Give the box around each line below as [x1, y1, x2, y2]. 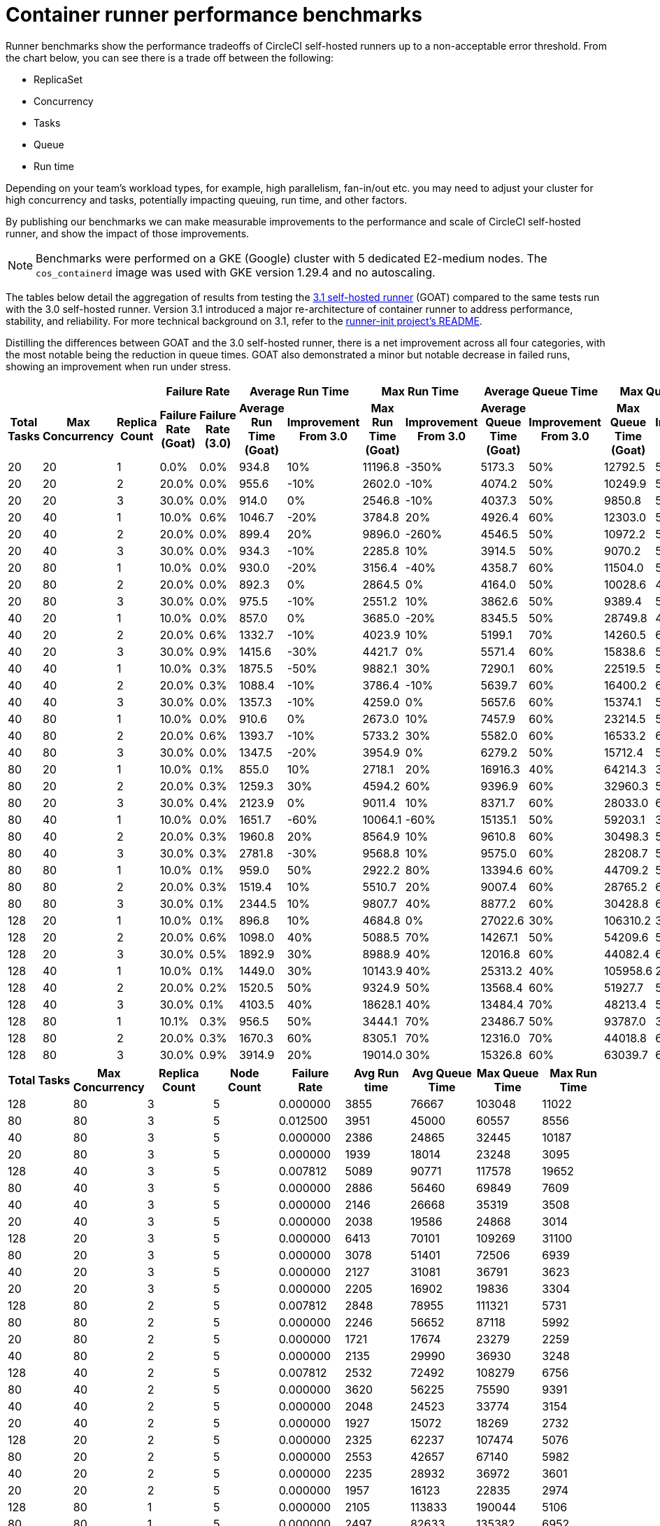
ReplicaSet [34, 73, 83, 85]
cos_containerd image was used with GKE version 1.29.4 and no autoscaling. [36, 265, 436, 279]
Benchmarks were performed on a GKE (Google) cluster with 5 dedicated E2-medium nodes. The [36, 251, 547, 265]
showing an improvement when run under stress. [6, 360, 231, 372]
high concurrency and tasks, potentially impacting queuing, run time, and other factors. [6, 193, 408, 206]
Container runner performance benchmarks [6, 3, 422, 27]
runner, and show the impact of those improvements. [6, 227, 250, 239]
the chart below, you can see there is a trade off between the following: [6, 51, 334, 64]
